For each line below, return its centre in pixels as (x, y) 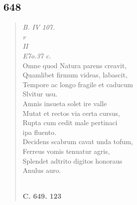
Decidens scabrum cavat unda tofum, (78, 141)
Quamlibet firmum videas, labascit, (75, 75)
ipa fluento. (39, 132)
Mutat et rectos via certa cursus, (71, 113)
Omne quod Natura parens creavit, (75, 65)
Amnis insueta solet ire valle (65, 103)
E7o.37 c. (37, 55)
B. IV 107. (39, 27)
